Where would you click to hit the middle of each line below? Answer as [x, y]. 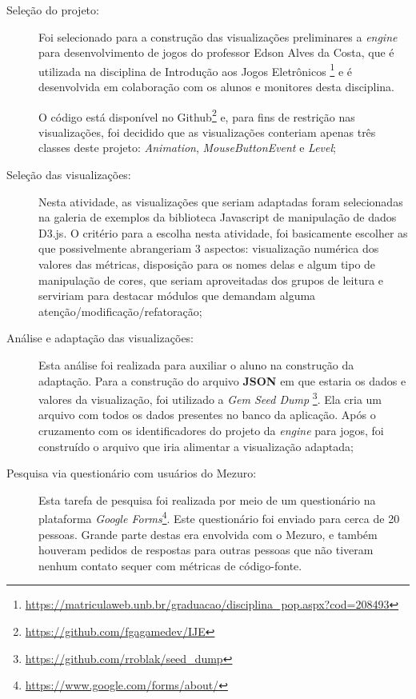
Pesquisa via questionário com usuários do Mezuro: [132, 473]
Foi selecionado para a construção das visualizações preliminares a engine [218, 36]
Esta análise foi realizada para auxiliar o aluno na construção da [196, 365]
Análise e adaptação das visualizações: [100, 338]
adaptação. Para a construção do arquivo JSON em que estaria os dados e [222, 380]
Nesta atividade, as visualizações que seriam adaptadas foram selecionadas [221, 201]
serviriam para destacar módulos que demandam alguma [177, 296]
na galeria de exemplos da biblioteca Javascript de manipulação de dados [218, 217]
